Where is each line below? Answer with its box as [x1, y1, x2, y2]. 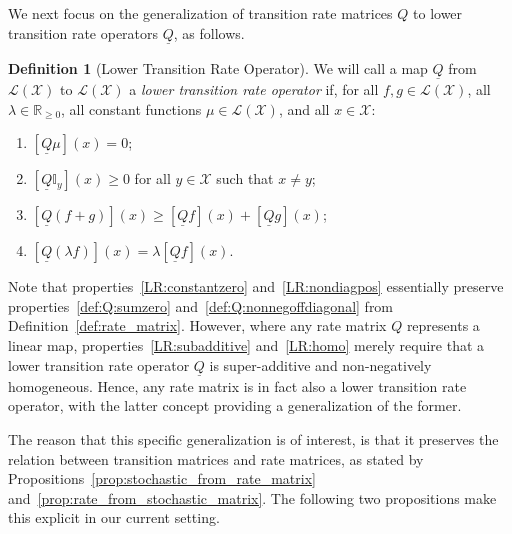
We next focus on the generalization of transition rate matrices [8, 3, 393, 23]
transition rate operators [8, 22, 159, 43]
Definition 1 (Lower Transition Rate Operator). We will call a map [8, 57, 428, 78]
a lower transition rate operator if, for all [129, 79, 379, 100]
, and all [278, 98, 330, 119]
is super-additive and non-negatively [209, 354, 432, 375]
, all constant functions [61, 98, 202, 119]
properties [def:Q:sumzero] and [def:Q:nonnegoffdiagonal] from [8, 295, 394, 316]
